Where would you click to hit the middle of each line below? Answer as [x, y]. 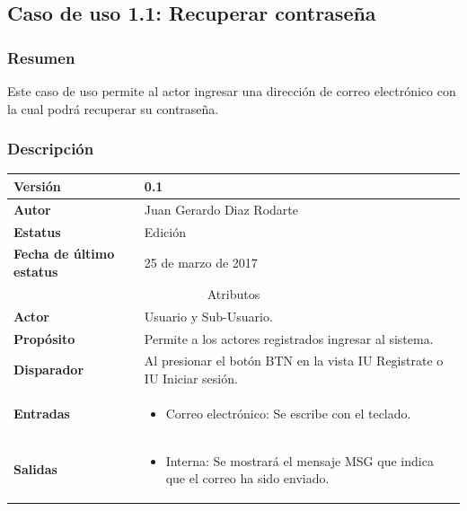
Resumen [41, 57]
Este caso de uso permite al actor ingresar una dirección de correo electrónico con [232, 91]
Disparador [49, 370]
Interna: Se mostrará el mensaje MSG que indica [300, 460]
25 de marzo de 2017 [201, 263]
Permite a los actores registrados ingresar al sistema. [289, 338]
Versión [37, 185]
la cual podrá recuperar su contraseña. [113, 108]
